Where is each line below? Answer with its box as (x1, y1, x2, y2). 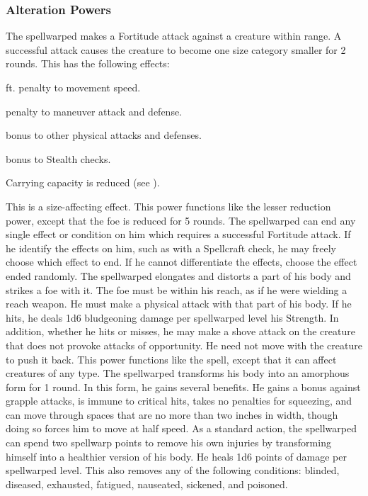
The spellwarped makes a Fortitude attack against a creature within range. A (6, 28, 342, 43)
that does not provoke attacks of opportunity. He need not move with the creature (6, 337, 362, 352)
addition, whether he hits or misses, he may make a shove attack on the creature (6, 324, 355, 339)
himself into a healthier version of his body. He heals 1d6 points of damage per (6, 449, 347, 463)
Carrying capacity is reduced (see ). (6, 175, 160, 190)
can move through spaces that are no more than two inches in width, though (6, 407, 338, 422)
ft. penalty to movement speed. (6, 80, 141, 94)
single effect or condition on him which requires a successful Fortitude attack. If (6, 227, 351, 242)
